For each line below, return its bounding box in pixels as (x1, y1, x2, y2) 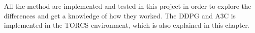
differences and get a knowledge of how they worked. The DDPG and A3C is (4, 10, 236, 20)
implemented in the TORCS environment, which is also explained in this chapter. (4, 20, 250, 30)
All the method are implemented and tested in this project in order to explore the (4, 1, 252, 11)
